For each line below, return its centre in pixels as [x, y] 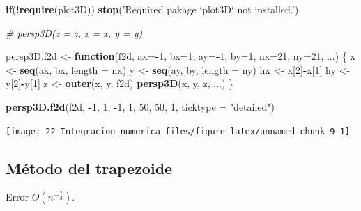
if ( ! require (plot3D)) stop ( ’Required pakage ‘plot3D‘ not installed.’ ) [152, 9]
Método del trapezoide [89, 167]
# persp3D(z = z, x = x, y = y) [74, 32]
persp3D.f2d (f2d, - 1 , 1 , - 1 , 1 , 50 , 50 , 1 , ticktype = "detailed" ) [140, 106]
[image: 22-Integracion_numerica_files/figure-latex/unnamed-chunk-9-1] [178, 131]
